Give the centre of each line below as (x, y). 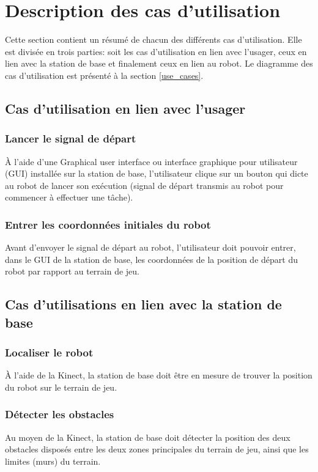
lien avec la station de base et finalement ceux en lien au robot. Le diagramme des (159, 63)
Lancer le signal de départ (71, 138)
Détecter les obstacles (60, 414)
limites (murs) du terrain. (53, 461)
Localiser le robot (49, 352)
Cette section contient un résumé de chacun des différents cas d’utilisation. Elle (153, 39)
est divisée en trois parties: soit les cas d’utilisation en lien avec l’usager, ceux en (156, 51)
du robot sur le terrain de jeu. (61, 387)
